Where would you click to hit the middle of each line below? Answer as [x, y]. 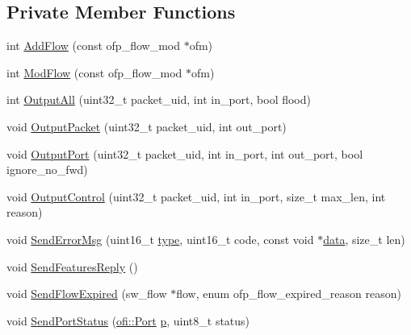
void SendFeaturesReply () [72, 266]
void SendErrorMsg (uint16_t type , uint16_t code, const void [160, 239]
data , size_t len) [364, 239]
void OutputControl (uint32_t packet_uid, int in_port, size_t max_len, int [196, 196]
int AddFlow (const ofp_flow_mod [93, 45]
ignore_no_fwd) [47, 170]
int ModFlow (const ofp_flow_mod [94, 72]
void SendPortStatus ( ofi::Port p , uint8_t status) [128, 320]
